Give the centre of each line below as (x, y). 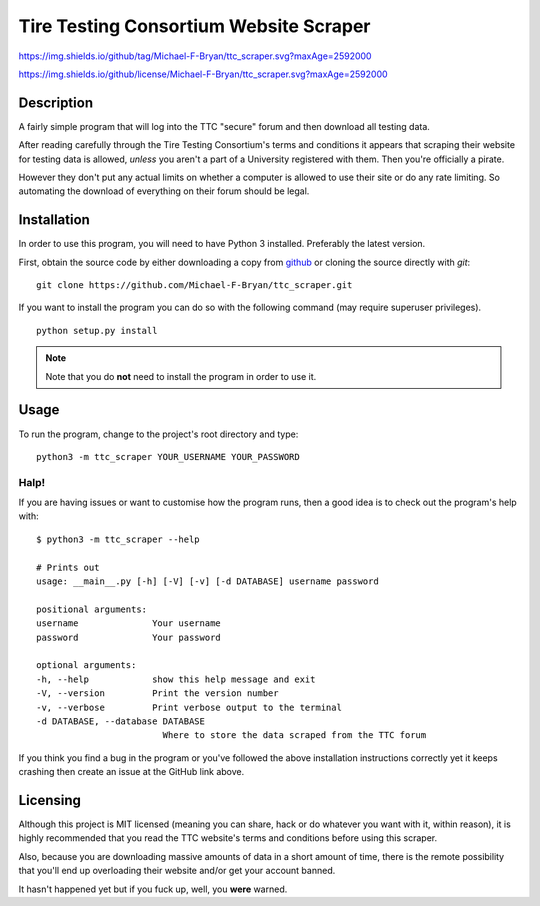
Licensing (50, 800)
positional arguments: (92, 609)
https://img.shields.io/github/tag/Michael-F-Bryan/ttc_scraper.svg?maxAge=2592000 (195, 56)
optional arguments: (86, 665)
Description (56, 102)
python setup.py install (97, 330)
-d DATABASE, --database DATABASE (120, 721)
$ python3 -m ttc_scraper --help (118, 539)
